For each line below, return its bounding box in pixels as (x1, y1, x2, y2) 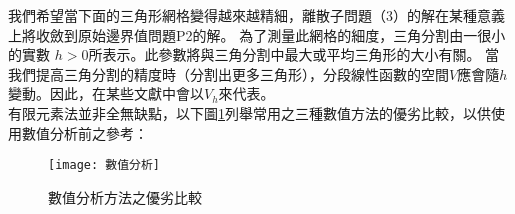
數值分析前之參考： (21, 122, 148, 143)
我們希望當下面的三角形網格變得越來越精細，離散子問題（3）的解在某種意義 (8, 5, 505, 25)
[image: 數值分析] (48, 158, 160, 173)
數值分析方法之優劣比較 (48, 186, 202, 207)
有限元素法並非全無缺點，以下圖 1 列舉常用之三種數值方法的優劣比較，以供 (8, 102, 491, 123)
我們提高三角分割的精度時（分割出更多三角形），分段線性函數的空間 (8, 63, 449, 84)
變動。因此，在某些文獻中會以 (8, 83, 204, 104)
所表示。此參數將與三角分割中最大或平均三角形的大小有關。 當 (88, 44, 500, 65)
